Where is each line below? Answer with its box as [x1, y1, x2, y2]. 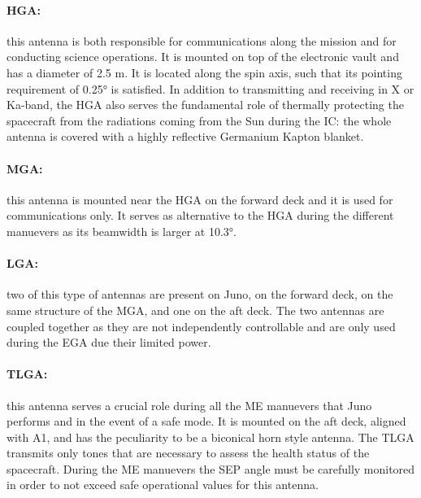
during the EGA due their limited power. [7, 334, 211, 351]
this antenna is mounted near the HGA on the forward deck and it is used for [7, 190, 393, 207]
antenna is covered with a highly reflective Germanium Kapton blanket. [7, 128, 364, 145]
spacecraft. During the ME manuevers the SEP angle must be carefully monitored [7, 460, 415, 477]
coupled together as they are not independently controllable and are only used [7, 317, 396, 334]
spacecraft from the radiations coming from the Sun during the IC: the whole [7, 111, 392, 129]
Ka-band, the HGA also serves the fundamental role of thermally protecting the [7, 96, 404, 113]
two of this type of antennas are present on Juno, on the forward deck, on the [7, 286, 393, 303]
